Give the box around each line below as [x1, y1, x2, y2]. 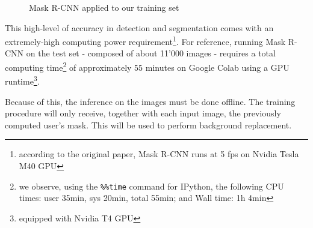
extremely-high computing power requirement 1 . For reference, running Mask [5, 34, 286, 47]
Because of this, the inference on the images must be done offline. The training [5, 95, 296, 107]
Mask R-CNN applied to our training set [29, 1, 179, 13]
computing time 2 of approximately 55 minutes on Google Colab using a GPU [5, 59, 290, 73]
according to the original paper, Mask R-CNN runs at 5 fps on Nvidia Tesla [19, 148, 299, 160]
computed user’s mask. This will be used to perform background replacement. [5, 118, 292, 131]
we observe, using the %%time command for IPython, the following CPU [19, 179, 284, 192]
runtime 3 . [5, 73, 40, 87]
